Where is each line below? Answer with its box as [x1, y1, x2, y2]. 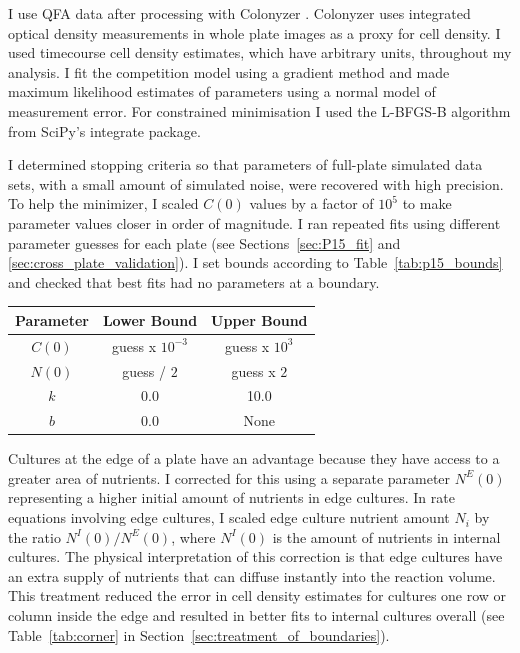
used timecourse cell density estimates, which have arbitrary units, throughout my [8, 42, 512, 63]
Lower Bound [102, 309, 198, 330]
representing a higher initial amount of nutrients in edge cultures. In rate [8, 487, 455, 508]
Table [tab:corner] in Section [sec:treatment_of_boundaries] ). [8, 624, 390, 645]
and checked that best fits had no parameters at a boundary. [8, 271, 380, 292]
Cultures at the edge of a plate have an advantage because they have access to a [8, 448, 500, 469]
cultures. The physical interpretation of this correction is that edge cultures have [8, 546, 503, 567]
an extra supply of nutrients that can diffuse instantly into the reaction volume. [8, 565, 496, 586]
